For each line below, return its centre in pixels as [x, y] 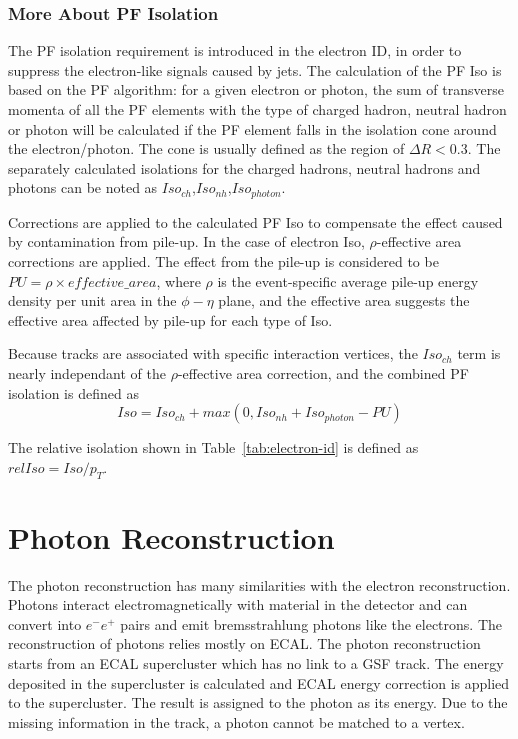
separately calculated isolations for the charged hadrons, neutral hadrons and [244, 167]
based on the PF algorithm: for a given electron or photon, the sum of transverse [256, 89]
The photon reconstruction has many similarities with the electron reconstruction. [259, 584]
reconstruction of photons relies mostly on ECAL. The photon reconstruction [244, 643]
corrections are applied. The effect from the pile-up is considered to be [223, 261]
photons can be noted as [83, 187]
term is [479, 353]
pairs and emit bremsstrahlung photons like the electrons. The [311, 623]
